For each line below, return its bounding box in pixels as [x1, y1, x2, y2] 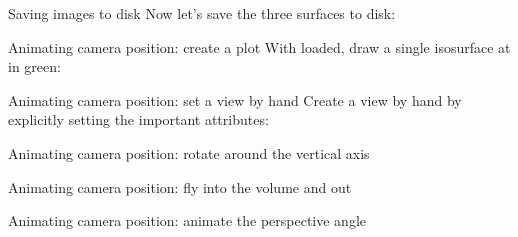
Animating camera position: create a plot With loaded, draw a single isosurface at [8, 36, 511, 57]
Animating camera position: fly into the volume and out [8, 176, 352, 197]
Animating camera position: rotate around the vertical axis [8, 142, 370, 163]
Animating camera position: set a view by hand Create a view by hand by [8, 89, 462, 110]
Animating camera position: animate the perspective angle [8, 210, 367, 231]
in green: [8, 56, 61, 77]
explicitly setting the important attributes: [8, 109, 269, 130]
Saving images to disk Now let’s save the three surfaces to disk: [8, 3, 396, 23]
